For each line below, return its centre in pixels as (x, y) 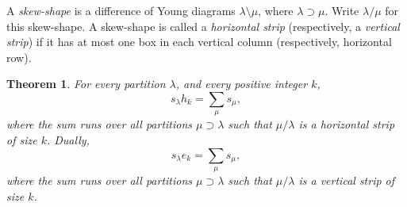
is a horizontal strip (347, 124)
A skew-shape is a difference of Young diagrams (121, 10)
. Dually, (68, 139)
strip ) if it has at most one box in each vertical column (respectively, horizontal (199, 42)
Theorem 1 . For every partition (86, 84)
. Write (342, 10)
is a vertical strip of (347, 180)
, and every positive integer (242, 84)
